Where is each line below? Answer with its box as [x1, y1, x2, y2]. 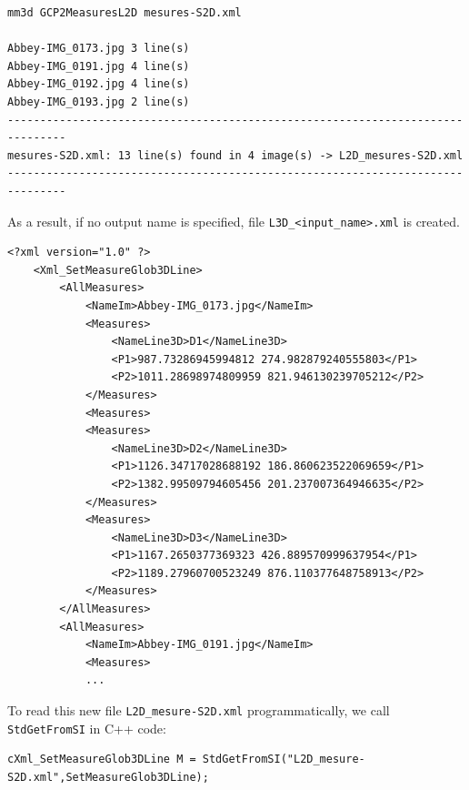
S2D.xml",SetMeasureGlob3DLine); [7, 770, 209, 784]
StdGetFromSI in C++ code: [7, 718, 166, 737]
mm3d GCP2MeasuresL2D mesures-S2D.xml [7, 6, 242, 19]
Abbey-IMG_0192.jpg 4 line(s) [7, 77, 190, 91]
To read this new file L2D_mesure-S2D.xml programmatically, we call [7, 701, 390, 720]
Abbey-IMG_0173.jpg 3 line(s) [7, 42, 190, 56]
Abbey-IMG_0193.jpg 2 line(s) [7, 95, 190, 108]
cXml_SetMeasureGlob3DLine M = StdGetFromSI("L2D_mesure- [7, 753, 365, 766]
